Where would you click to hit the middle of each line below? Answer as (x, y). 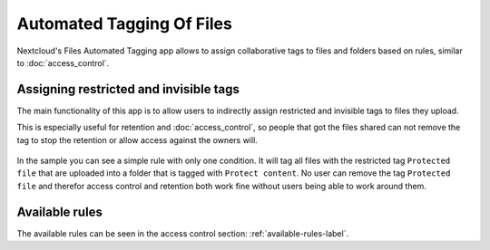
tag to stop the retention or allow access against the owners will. (137, 139)
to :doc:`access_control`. (63, 62)
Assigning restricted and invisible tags (128, 89)
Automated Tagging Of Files (125, 24)
